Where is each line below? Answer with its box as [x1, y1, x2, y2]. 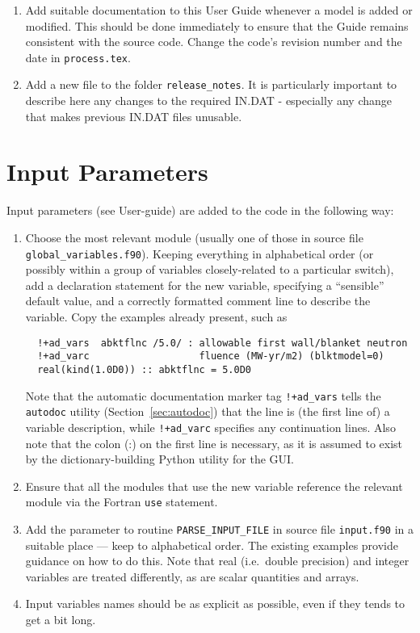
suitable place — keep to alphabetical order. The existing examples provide [25, 536, 398, 553]
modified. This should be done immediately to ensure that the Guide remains [25, 17, 409, 34]
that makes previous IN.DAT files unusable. [25, 107, 242, 124]
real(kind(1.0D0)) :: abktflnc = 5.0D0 [37, 363, 251, 375]
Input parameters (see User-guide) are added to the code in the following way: [6, 202, 394, 219]
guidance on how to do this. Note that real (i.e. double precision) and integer [25, 552, 409, 569]
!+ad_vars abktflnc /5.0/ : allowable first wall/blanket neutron [37, 337, 408, 349]
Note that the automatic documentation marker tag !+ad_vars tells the [25, 387, 381, 404]
